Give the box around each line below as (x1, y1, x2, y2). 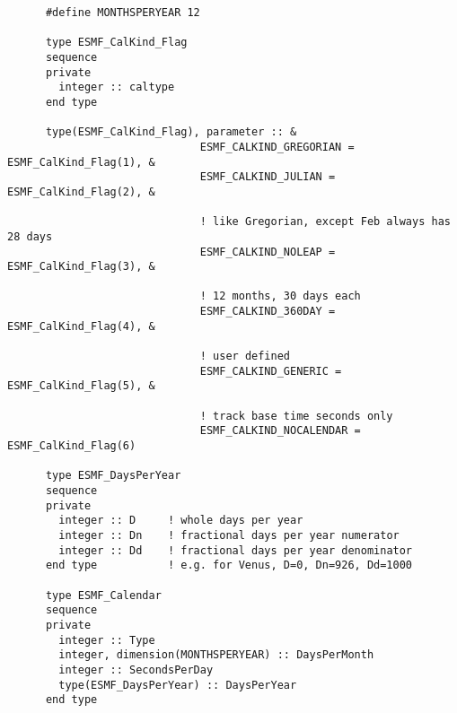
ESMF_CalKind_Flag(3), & (7, 260, 155, 274)
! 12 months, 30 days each (199, 290, 361, 303)
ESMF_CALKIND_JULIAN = (199, 170, 336, 184)
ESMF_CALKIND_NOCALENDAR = (199, 424, 361, 438)
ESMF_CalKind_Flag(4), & (7, 319, 155, 333)
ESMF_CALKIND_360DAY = (199, 305, 336, 318)
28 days (7, 230, 53, 243)
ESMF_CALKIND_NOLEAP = (199, 245, 336, 258)
